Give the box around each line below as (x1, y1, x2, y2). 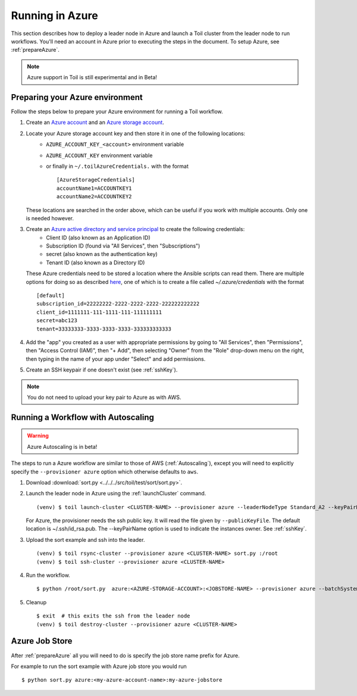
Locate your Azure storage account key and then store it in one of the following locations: (26, 130, 246, 137)
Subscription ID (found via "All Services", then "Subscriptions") (46, 242, 201, 249)
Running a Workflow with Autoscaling (11, 412, 155, 422)
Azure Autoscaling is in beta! (27, 443, 98, 450)
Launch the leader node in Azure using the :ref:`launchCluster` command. (26, 490, 206, 497)
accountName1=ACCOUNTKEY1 (57, 185, 132, 192)
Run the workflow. (26, 572, 71, 579)
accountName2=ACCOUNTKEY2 (57, 193, 132, 200)
